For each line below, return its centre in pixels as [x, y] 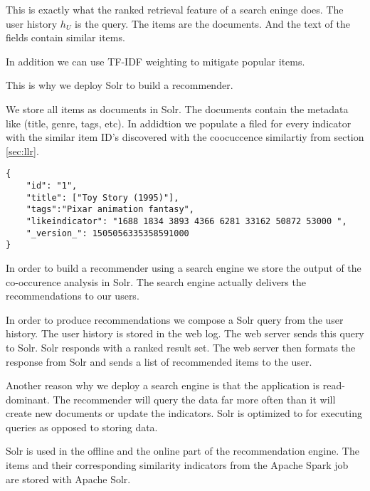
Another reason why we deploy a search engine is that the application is [163, 385]
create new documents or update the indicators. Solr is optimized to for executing [184, 413]
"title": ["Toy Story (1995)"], [102, 197]
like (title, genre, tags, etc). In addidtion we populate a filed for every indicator [179, 123]
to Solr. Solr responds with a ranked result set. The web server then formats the [181, 347]
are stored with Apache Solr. [68, 479]
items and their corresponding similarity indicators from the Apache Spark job [177, 465]
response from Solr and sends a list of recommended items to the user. [159, 361]
